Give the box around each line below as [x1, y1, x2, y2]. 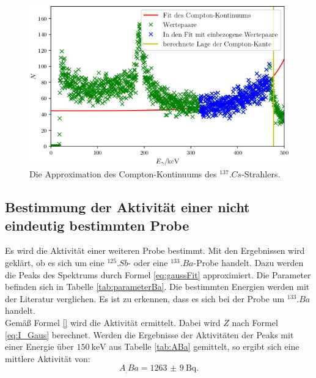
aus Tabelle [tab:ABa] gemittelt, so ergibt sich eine [109, 340, 299, 353]
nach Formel [232, 316, 278, 328]
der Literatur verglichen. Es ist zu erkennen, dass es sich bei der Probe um [5, 292, 285, 305]
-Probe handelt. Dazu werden [193, 256, 304, 269]
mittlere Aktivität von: [5, 352, 90, 365]
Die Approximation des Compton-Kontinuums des [29, 168, 217, 180]
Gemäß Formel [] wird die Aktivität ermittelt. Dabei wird [5, 316, 221, 328]
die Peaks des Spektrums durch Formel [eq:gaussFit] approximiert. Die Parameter [5, 268, 311, 281]
